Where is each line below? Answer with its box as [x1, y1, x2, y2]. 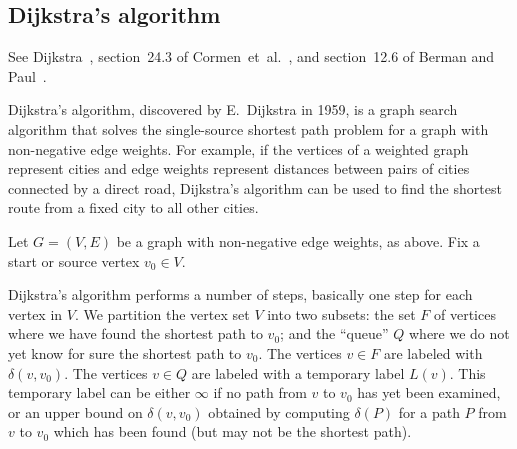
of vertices [433, 303, 496, 324]
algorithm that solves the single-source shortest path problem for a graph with [8, 118, 489, 139]
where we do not [409, 323, 510, 344]
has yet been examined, [357, 382, 501, 403]
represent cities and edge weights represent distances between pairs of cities [8, 158, 470, 179]
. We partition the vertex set [74, 303, 250, 324]
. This [449, 362, 486, 383]
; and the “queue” [280, 323, 389, 344]
